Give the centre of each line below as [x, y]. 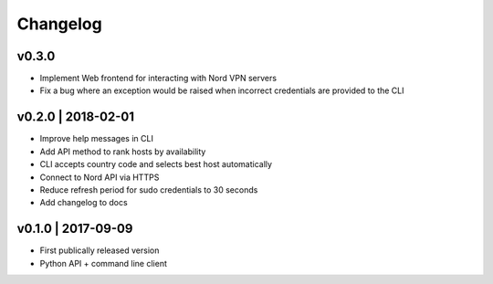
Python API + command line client [104, 263]
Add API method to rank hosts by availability [123, 152]
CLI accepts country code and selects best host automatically [156, 164]
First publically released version [100, 250]
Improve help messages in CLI [97, 139]
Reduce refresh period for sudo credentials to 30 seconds [149, 189]
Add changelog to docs [84, 203]
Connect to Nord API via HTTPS [100, 177]
